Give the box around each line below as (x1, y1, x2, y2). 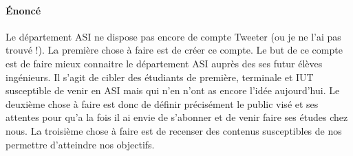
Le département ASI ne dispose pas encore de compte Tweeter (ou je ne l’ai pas (6, 29, 341, 43)
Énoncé (6, 3, 41, 17)
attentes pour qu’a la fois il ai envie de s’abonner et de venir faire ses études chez (6, 110, 348, 124)
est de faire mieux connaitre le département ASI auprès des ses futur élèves (6, 56, 323, 70)
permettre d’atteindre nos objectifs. (6, 137, 155, 151)
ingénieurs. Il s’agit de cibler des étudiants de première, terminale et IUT (6, 69, 314, 84)
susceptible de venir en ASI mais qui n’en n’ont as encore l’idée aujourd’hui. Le (6, 83, 340, 98)
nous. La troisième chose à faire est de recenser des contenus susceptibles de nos (6, 123, 342, 137)
